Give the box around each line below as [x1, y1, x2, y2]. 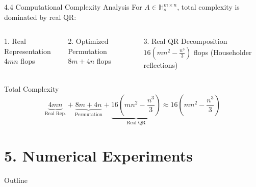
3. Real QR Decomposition [143, 36, 227, 46]
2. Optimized [68, 36, 109, 46]
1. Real [4, 36, 26, 46]
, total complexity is [177, 2, 240, 12]
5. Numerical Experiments [4, 145, 193, 166]
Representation [4, 45, 51, 56]
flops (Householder [194, 46, 252, 57]
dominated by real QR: [4, 11, 76, 22]
